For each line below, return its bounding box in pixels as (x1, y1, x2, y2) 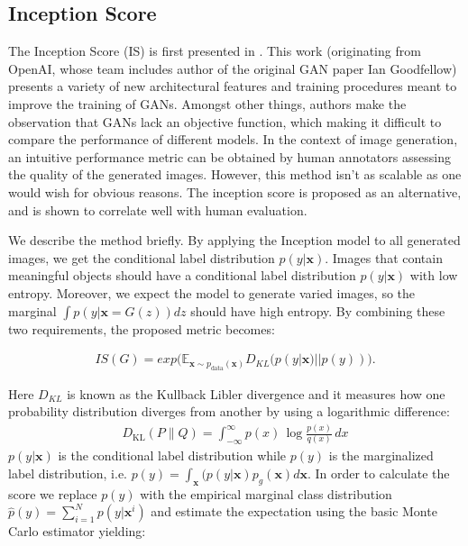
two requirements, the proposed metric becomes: (8, 319, 275, 338)
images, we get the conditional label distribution (8, 248, 275, 267)
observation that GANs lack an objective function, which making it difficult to (8, 112, 442, 131)
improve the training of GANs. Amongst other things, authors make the (8, 94, 407, 113)
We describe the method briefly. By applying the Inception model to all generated (8, 231, 461, 250)
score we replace (8, 484, 97, 503)
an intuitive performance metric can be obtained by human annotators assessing (8, 147, 451, 166)
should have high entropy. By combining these (190, 301, 445, 320)
